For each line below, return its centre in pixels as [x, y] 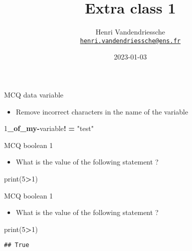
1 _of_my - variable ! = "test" [49, 128]
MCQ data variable [34, 94]
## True [17, 245]
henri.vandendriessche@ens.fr [130, 41]
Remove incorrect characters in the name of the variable [102, 111]
